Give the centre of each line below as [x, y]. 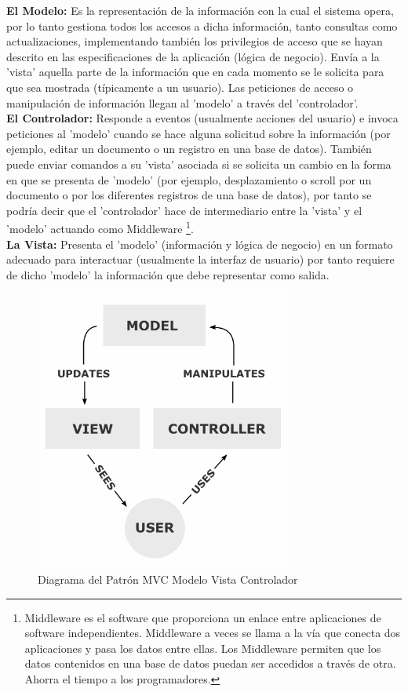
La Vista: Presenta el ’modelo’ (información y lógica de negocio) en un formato [200, 244]
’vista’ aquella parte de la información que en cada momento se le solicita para [195, 72]
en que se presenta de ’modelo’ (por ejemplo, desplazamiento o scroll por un [189, 179]
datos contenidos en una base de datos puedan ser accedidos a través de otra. [210, 663]
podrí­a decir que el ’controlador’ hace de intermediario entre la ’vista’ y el [184, 210]
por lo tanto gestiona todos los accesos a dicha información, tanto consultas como [202, 25]
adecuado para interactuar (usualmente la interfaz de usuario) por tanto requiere [200, 259]
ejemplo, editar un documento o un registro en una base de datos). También [189, 149]
